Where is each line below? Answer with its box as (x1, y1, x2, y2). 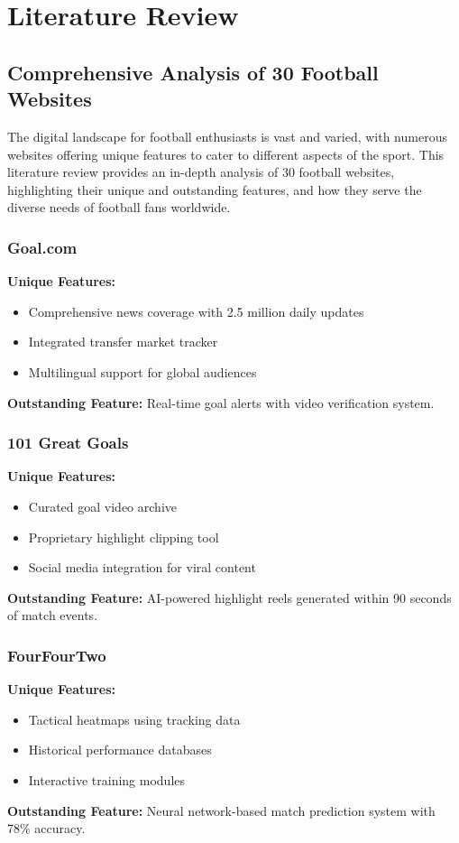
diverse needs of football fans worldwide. (7, 198, 231, 217)
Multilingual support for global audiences (28, 362, 257, 381)
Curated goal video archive (28, 496, 177, 515)
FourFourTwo (7, 644, 106, 666)
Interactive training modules (28, 770, 186, 789)
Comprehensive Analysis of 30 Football (7, 58, 379, 86)
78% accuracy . (7, 819, 86, 838)
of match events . (7, 606, 98, 625)
